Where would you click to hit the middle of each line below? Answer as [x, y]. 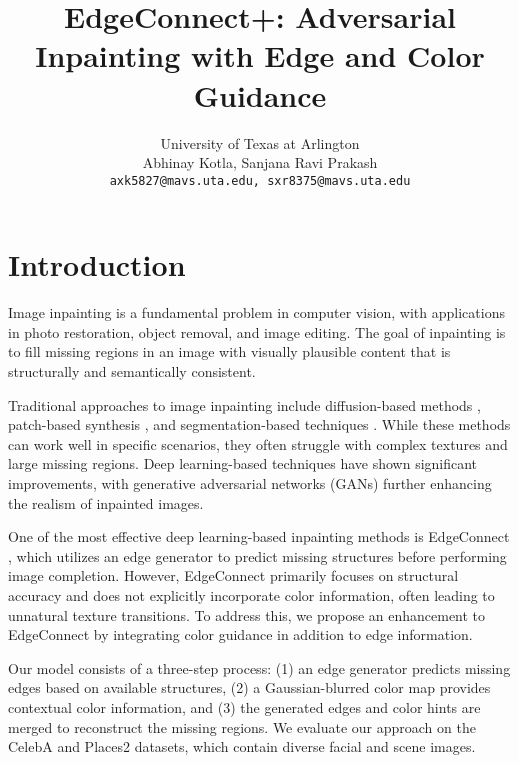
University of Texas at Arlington [260, 142]
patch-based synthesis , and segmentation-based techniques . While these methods [259, 424]
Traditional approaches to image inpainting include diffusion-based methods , [244, 404]
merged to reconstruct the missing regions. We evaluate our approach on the [242, 726]
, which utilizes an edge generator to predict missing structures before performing [257, 555]
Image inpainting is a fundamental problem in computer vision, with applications [256, 312]
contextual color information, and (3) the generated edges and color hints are [244, 706]
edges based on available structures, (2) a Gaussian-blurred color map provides [249, 687]
